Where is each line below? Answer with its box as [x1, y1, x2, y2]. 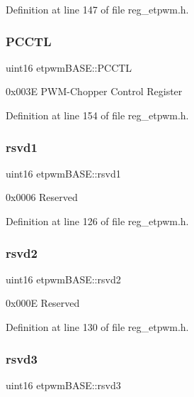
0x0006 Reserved [6, 190, 78, 205]
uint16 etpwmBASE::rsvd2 [6, 271, 121, 286]
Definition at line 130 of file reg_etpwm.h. [6, 320, 189, 334]
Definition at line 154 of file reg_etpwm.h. [6, 108, 189, 122]
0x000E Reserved [6, 295, 80, 310]
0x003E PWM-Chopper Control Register [6, 84, 183, 99]
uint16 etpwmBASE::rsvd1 [6, 165, 121, 180]
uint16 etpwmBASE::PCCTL [6, 60, 132, 75]
